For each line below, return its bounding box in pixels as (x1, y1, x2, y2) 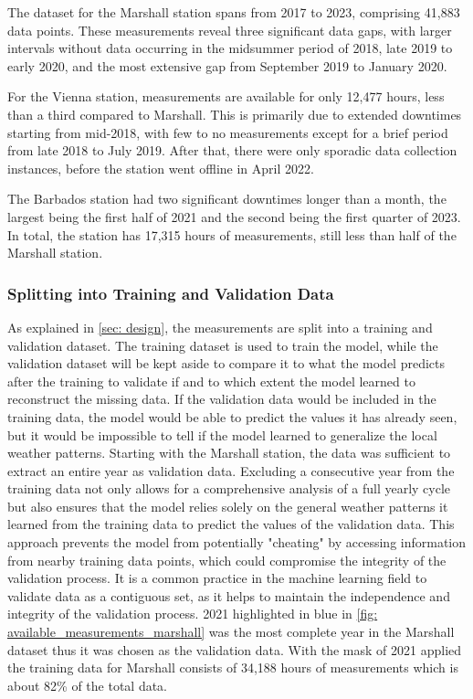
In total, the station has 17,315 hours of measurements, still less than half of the (7, 225, 457, 244)
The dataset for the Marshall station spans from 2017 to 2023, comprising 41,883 (7, 3, 460, 21)
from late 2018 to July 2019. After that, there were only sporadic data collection (7, 141, 457, 160)
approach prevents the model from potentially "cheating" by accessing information (7, 533, 467, 552)
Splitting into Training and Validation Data (7, 281, 334, 304)
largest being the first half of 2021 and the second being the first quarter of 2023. (7, 207, 461, 226)
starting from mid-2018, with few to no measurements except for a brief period (7, 122, 448, 142)
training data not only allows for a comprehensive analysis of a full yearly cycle (7, 479, 451, 498)
